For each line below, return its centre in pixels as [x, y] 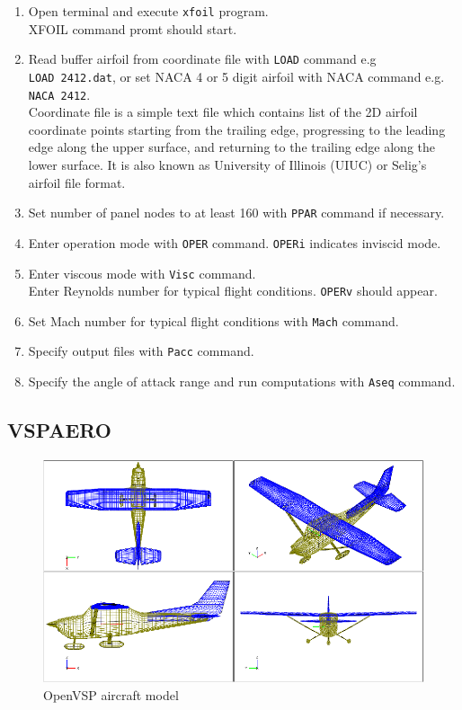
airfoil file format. [77, 182]
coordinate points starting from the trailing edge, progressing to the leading [237, 129]
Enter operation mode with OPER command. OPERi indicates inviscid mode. [235, 242]
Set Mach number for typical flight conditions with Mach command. [213, 320]
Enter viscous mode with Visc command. [142, 273]
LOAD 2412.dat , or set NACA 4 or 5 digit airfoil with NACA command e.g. [236, 76]
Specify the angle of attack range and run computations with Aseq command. [242, 382]
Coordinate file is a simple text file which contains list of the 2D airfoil [223, 112]
